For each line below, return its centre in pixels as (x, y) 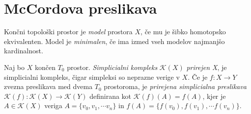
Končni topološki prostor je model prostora (68, 32)
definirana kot (111, 96)
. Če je (198, 77)
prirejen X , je (207, 67)
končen (45, 67)
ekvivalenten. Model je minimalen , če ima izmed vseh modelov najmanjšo (114, 41)
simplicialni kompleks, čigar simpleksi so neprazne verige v (92, 77)
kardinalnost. (24, 51)
